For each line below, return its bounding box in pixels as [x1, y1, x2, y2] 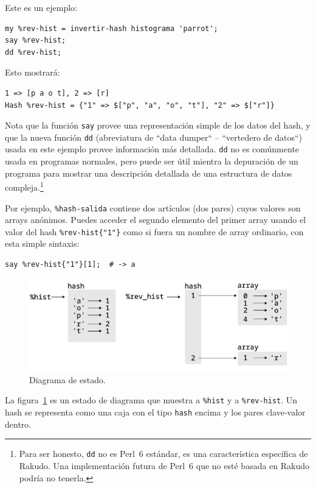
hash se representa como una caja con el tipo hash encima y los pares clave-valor [5, 406, 306, 419]
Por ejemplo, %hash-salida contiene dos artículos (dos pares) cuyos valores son [5, 201, 301, 214]
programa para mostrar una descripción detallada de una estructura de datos [5, 166, 292, 179]
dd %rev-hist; [5, 48, 62, 57]
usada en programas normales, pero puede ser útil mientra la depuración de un [5, 155, 298, 168]
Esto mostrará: [5, 66, 60, 79]
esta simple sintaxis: [5, 237, 80, 250]
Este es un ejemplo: [5, 1, 77, 13]
